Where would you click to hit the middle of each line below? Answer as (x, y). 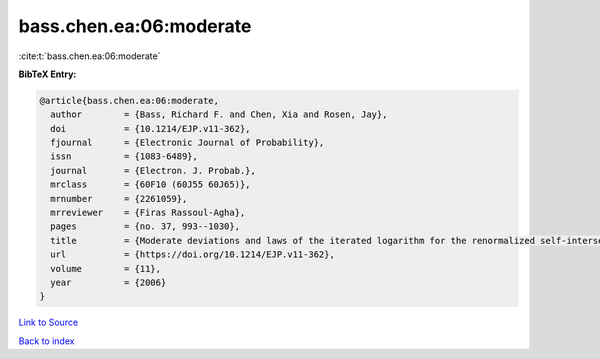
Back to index (46, 341)
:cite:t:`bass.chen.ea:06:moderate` (89, 56)
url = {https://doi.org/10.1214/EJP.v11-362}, (192, 254)
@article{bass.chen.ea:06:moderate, (129, 100)
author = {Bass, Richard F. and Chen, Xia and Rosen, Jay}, (219, 114)
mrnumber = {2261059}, (119, 198)
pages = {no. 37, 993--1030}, (145, 226)
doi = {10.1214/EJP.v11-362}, (150, 128)
